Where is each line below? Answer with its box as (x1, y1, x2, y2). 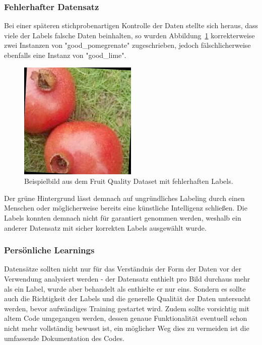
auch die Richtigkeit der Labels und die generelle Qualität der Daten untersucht (4, 293, 251, 304)
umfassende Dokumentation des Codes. (4, 332, 124, 343)
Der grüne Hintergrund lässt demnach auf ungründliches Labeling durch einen (4, 192, 245, 203)
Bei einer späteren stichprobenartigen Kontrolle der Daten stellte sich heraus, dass (4, 20, 258, 31)
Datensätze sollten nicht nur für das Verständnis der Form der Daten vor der (4, 263, 242, 274)
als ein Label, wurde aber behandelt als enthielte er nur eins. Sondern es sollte (4, 283, 246, 294)
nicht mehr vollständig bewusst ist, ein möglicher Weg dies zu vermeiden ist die (4, 322, 249, 333)
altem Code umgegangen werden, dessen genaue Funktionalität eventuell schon (4, 313, 247, 323)
